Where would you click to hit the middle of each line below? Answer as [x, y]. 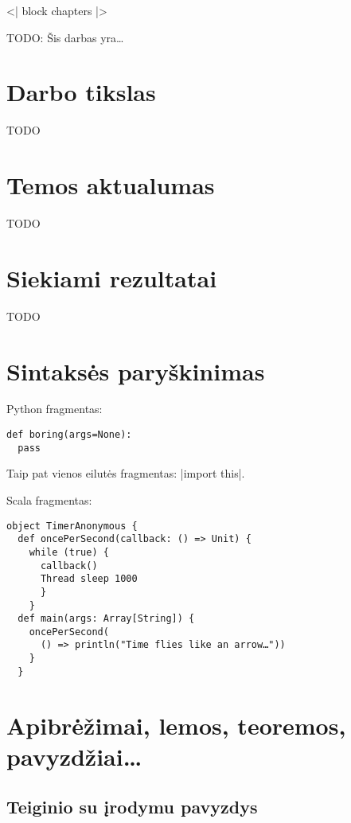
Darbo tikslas [81, 92]
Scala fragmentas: [49, 499]
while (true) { [69, 552]
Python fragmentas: [55, 409]
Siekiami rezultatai [112, 277]
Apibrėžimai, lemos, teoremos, [176, 725]
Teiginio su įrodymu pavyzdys [132, 807]
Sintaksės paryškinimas [136, 371]
